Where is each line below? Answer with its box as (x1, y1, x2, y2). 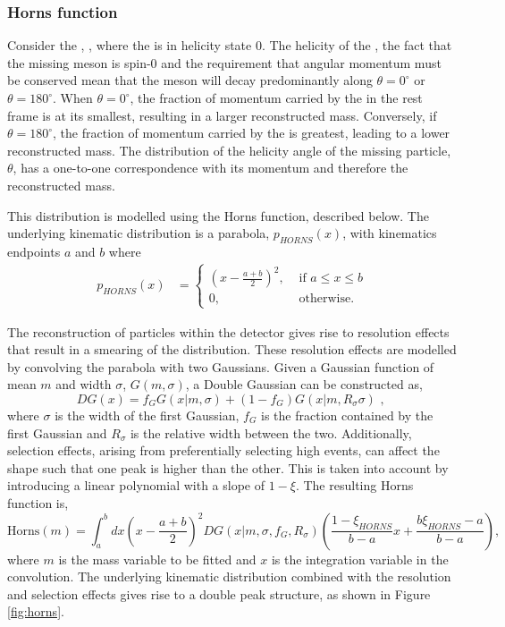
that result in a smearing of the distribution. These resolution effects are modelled (7, 340, 457, 359)
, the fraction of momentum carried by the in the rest (130, 89, 423, 106)
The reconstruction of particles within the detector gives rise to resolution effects (7, 322, 450, 341)
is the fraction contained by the (261, 406, 433, 425)
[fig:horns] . (7, 602, 64, 621)
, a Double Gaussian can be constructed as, (185, 375, 423, 394)
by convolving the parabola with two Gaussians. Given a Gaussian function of (7, 357, 434, 376)
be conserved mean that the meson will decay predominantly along (7, 71, 373, 89)
